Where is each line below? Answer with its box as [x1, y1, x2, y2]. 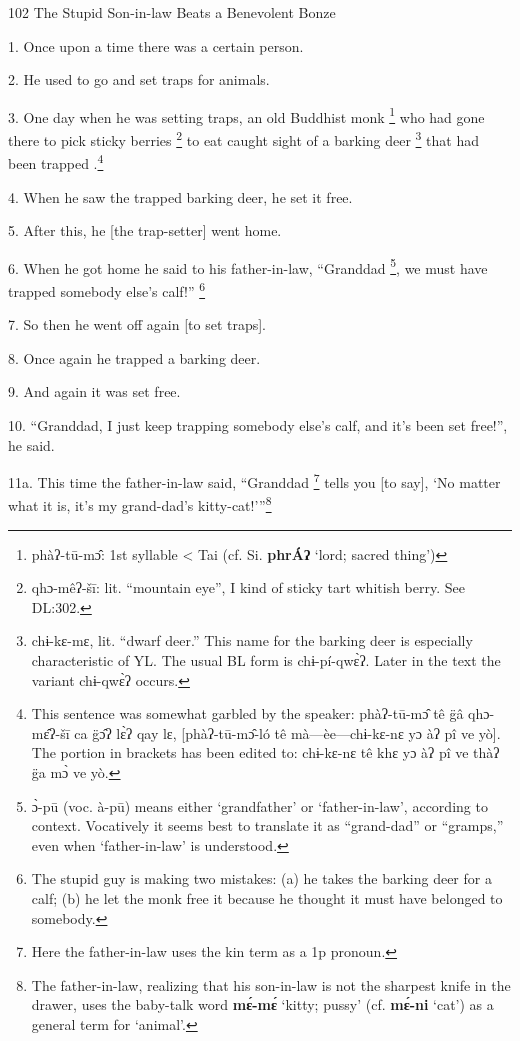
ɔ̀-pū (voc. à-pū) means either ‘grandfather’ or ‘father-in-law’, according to [31, 795, 488, 816]
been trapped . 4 [8, 150, 104, 173]
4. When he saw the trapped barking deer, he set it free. [8, 186, 353, 207]
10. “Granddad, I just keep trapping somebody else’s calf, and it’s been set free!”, [8, 415, 508, 435]
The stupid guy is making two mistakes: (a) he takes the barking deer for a [31, 868, 492, 889]
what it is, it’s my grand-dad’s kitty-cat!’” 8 [8, 492, 272, 516]
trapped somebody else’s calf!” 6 [8, 277, 206, 301]
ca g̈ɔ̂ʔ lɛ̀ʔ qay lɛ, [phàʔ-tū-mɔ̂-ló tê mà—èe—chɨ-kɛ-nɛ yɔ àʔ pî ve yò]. [74, 722, 501, 743]
